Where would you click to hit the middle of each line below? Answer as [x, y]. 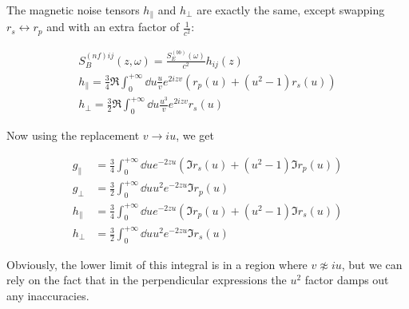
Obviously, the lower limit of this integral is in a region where [157, 264]
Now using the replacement [73, 135]
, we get [195, 135]
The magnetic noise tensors [73, 10]
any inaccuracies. [48, 296]
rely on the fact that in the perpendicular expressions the [147, 280]
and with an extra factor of [113, 27]
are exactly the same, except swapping [291, 10]
